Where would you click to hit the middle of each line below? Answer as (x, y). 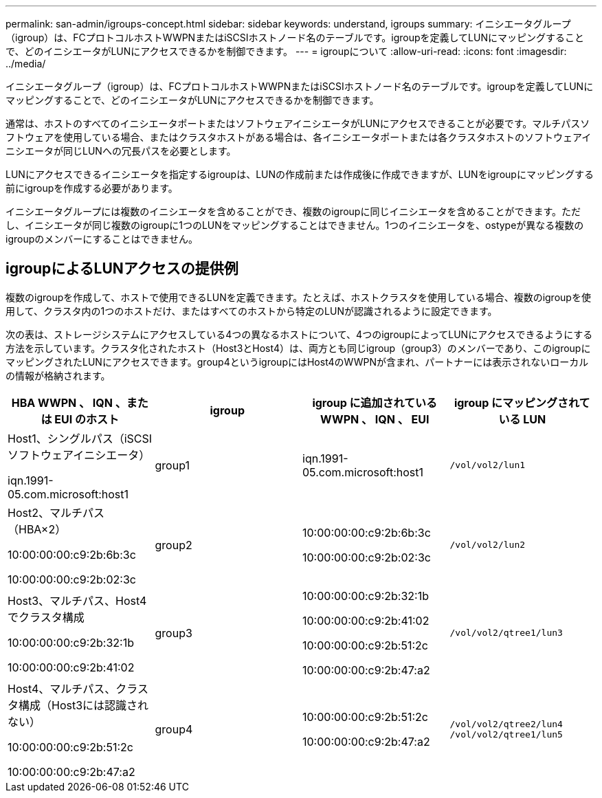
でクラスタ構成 (46, 617)
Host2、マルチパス (56, 512)
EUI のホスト (87, 419)
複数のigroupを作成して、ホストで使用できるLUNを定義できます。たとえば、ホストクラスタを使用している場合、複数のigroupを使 (298, 297)
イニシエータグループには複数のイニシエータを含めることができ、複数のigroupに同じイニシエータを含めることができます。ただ (293, 211)
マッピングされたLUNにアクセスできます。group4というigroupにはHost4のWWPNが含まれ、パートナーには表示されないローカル (297, 362)
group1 (172, 465)
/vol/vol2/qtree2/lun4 (506, 724)
